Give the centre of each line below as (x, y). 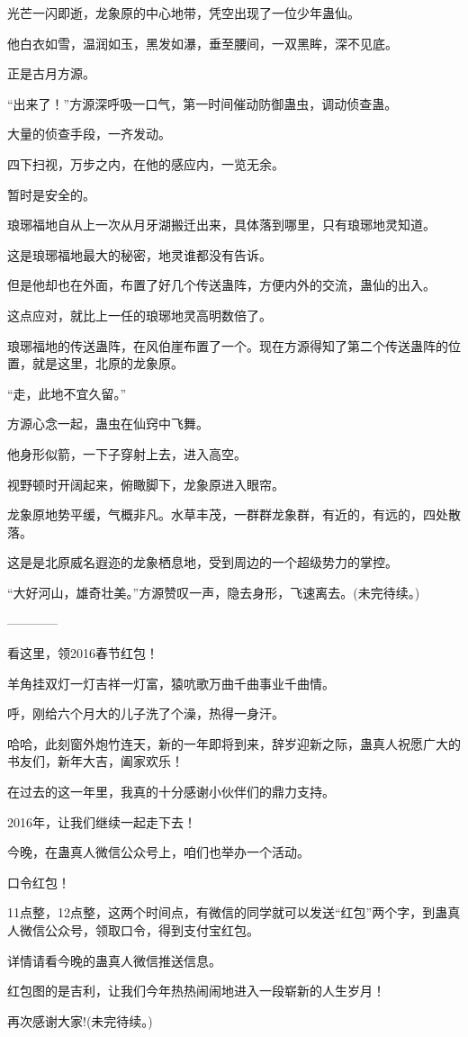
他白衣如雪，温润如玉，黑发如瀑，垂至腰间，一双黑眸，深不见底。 (202, 43)
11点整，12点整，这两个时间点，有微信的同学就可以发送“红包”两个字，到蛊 (228, 912)
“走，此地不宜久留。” (67, 393)
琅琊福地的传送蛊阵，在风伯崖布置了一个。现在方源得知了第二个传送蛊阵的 (228, 345)
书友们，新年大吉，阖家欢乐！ (95, 761)
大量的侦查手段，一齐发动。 (89, 134)
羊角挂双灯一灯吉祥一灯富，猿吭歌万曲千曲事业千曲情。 (171, 683)
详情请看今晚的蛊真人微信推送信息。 (114, 960)
